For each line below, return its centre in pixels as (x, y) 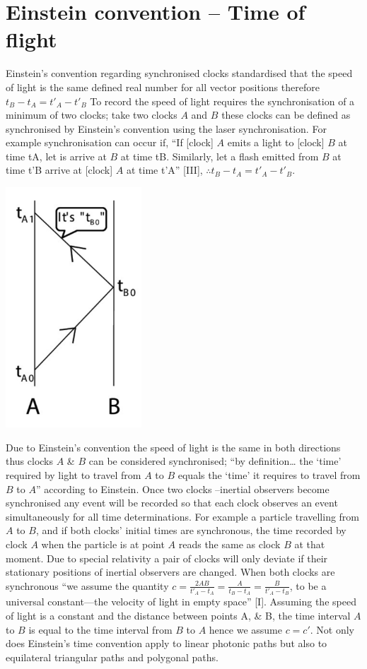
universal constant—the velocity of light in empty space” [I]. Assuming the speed (181, 602)
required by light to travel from (74, 474)
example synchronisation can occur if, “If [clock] (110, 142)
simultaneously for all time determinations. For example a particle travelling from (183, 516)
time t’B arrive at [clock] (59, 170)
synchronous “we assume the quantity (87, 585)
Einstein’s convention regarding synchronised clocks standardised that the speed (179, 73)
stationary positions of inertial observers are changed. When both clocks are (170, 572)
